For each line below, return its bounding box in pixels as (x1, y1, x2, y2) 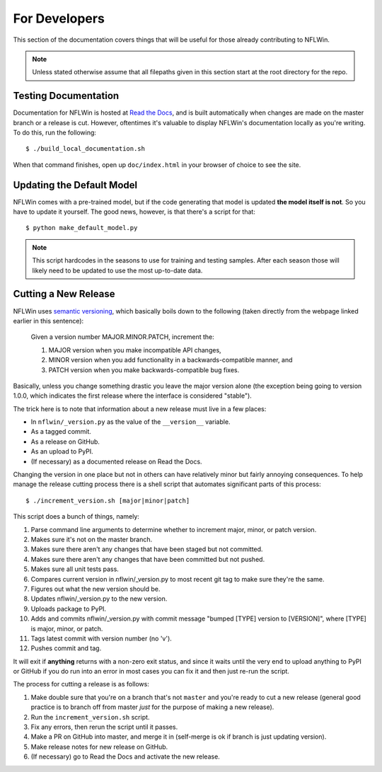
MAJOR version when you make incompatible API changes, (48, 345, 222, 354)
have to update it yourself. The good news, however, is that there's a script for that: (13, 207, 256, 216)
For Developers (13, 11, 105, 26)
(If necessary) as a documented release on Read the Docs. (30, 457, 202, 466)
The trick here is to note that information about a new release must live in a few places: (13, 404, 267, 413)
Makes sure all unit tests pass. (30, 565, 120, 573)
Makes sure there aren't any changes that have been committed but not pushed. (30, 555, 265, 563)
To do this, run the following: (13, 128, 97, 137)
